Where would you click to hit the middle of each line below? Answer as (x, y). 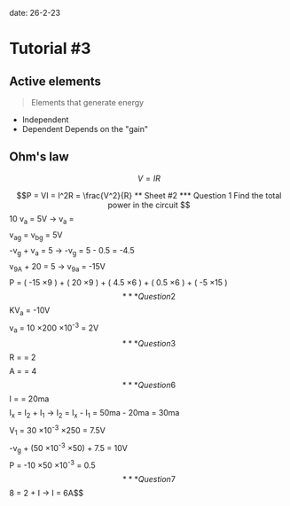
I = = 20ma (29, 399)
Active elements (55, 81)
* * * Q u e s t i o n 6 (149, 385)
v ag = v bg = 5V (36, 236)
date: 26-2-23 (35, 13)
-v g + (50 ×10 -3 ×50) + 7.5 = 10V (69, 448)
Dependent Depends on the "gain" (85, 129)
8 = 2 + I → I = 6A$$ (47, 493)
